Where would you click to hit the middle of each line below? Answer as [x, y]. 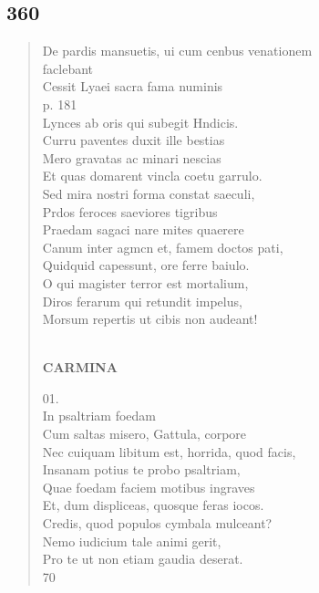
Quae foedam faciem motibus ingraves [149, 487]
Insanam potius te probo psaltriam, [141, 469]
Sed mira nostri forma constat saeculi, [149, 193]
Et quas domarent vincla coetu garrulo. [152, 176]
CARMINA [80, 367]
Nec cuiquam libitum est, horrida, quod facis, [169, 451]
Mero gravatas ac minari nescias [132, 157]
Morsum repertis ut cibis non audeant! [150, 319]
